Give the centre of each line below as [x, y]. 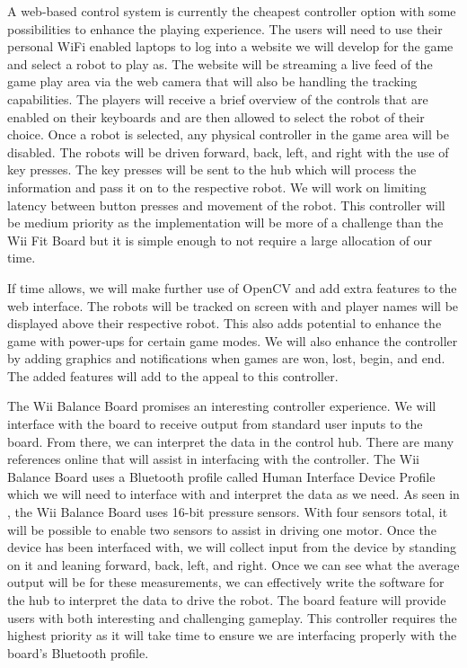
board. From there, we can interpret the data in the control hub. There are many [231, 441]
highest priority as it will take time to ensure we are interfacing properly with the [232, 635]
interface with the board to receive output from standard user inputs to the [215, 424]
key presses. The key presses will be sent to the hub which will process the [212, 169]
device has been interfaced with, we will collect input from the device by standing [232, 547]
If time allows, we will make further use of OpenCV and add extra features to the [232, 287]
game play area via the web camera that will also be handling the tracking [212, 81]
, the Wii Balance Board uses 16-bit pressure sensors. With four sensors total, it [228, 512]
